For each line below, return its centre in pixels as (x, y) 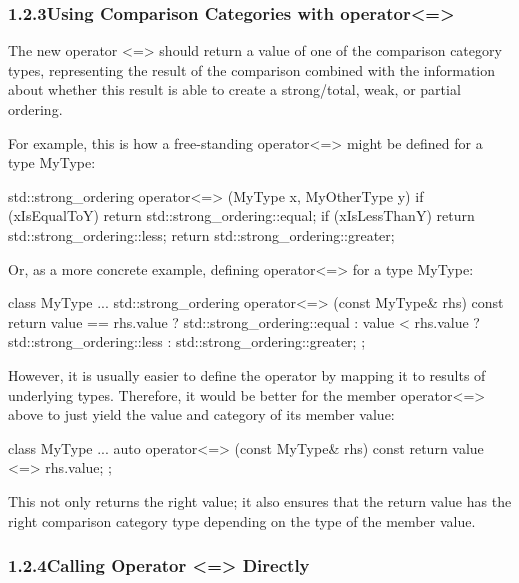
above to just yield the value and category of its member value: (201, 414)
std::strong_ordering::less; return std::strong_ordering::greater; (201, 234)
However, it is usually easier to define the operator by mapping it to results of (247, 374)
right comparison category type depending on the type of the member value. (242, 520)
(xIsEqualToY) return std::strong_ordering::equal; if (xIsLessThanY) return (241, 215)
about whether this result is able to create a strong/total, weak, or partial (234, 89)
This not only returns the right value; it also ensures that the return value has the (260, 500)
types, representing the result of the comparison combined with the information (252, 69)
